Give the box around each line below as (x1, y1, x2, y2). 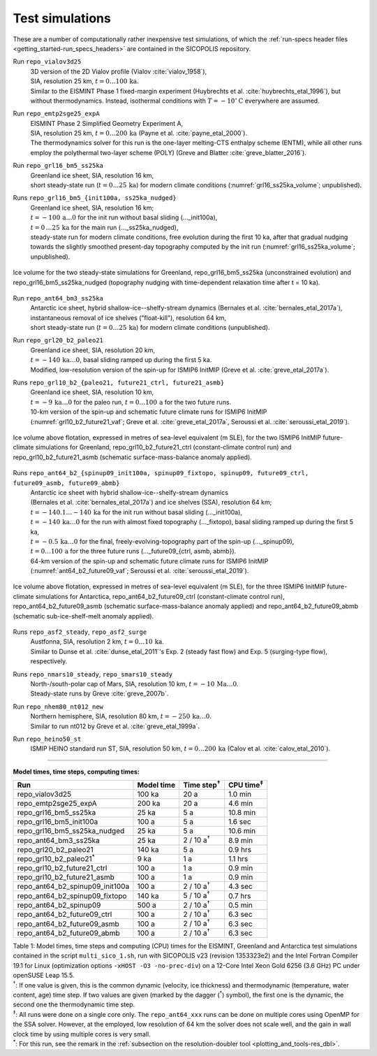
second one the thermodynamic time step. (13, 1000, 135, 1009)
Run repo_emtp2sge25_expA (13, 109, 101, 118)
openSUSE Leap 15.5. (13, 971, 75, 980)
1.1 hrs (228, 853, 249, 863)
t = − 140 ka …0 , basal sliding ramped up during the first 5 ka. (30, 356, 212, 364)
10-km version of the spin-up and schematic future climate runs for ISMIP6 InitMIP (30, 407, 267, 416)
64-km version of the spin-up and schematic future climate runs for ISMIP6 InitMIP (30, 556, 269, 565)
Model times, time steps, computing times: (13, 767, 140, 776)
